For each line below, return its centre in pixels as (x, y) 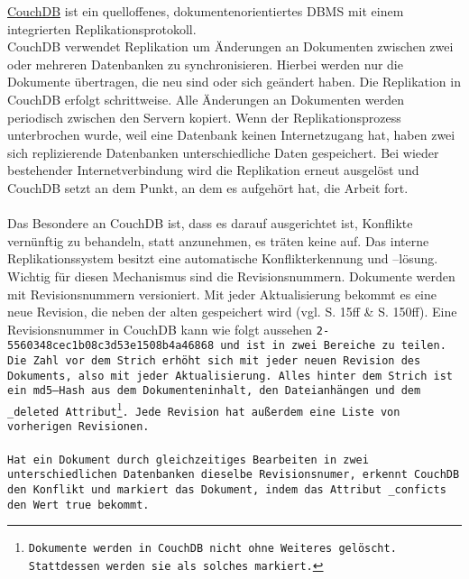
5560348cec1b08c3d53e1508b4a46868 (111, 346)
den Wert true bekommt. (78, 505)
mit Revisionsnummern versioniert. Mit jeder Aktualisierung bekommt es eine (222, 294)
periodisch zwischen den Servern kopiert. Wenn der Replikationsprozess (204, 117)
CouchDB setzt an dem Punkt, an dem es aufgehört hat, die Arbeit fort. (208, 187)
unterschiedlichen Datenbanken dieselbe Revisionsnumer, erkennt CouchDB (234, 475)
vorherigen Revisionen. (78, 427)
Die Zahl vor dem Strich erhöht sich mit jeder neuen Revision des (214, 361)
